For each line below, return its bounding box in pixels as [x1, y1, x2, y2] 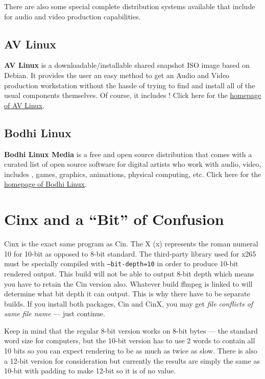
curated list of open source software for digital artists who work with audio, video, [4, 159, 261, 169]
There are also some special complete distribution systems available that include [4, 1, 255, 11]
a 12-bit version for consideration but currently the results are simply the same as [4, 355, 260, 366]
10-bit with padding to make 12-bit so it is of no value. [4, 365, 176, 376]
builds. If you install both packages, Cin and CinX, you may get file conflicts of [4, 298, 253, 309]
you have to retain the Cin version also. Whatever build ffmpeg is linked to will [4, 278, 253, 289]
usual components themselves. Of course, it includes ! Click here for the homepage [4, 90, 261, 100]
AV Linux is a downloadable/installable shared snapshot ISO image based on [4, 60, 250, 70]
